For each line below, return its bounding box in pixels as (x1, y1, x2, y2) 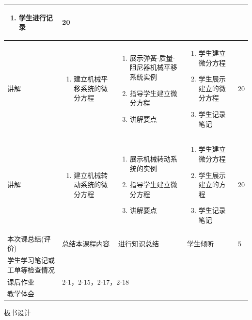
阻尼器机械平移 (129, 62, 177, 72)
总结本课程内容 (62, 238, 110, 248)
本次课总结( (7, 233, 44, 243)
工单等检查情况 (7, 264, 55, 274)
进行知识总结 (118, 238, 159, 248)
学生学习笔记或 (7, 255, 55, 265)
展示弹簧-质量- (129, 52, 175, 63)
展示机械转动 (129, 153, 171, 163)
